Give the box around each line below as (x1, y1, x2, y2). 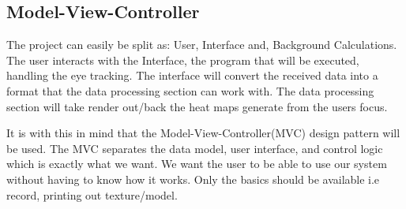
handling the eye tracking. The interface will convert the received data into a (6, 67, 378, 84)
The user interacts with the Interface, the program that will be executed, (6, 51, 359, 68)
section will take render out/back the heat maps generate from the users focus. (6, 98, 388, 114)
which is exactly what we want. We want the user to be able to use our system (6, 155, 387, 172)
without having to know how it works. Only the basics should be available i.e (6, 170, 380, 187)
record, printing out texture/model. (6, 186, 178, 203)
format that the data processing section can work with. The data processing (6, 82, 374, 99)
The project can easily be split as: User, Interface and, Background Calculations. (6, 36, 397, 53)
